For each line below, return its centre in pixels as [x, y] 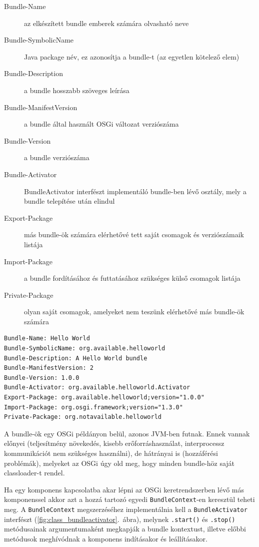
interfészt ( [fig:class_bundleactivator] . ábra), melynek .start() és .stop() [120, 519]
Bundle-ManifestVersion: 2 [49, 368]
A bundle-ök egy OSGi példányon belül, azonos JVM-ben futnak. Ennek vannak [127, 433]
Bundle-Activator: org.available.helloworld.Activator [97, 388]
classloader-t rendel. [34, 473]
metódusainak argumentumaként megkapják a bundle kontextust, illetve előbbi [125, 529]
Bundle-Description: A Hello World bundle [76, 358]
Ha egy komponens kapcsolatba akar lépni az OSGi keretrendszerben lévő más [124, 489]
